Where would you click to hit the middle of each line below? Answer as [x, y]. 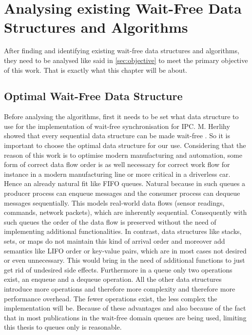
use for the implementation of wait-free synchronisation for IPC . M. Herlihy [117, 126]
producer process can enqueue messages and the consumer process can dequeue [122, 193]
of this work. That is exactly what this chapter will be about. [96, 70]
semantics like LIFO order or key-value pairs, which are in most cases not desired [125, 250]
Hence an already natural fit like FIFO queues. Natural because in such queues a [125, 183]
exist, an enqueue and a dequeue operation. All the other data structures [113, 279]
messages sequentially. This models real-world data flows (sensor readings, [114, 202]
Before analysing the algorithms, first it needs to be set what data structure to [121, 116]
